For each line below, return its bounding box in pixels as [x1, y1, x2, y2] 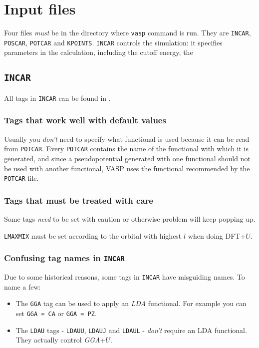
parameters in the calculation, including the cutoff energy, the [4, 47, 193, 57]
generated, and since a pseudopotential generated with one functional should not [4, 153, 251, 163]
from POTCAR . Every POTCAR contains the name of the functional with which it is [4, 143, 249, 154]
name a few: [4, 281, 41, 292]
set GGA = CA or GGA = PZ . [15, 308, 97, 318]
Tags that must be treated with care [4, 194, 153, 206]
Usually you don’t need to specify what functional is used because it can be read [4, 133, 250, 144]
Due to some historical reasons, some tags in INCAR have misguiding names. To [4, 272, 245, 282]
